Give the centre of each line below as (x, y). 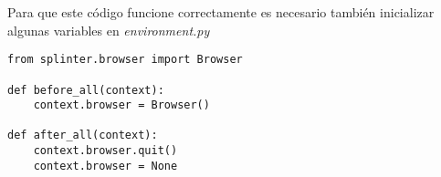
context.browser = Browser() (121, 105)
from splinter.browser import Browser (125, 60)
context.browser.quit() (105, 151)
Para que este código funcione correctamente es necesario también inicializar (221, 12)
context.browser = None (105, 166)
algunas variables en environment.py (109, 30)
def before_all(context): (86, 90)
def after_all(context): (83, 135)
